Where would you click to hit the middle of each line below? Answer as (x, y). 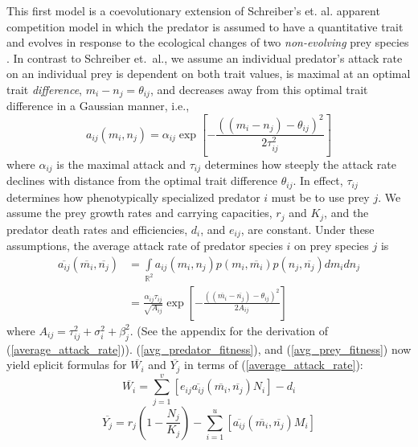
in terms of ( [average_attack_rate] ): (274, 365)
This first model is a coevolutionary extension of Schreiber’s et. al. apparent (193, 10)
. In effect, (318, 180)
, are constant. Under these (307, 229)
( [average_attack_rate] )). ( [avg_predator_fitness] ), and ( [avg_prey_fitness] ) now (209, 349)
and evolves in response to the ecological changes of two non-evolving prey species (208, 42)
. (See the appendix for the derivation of (229, 330)
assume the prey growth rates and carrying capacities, (139, 213)
